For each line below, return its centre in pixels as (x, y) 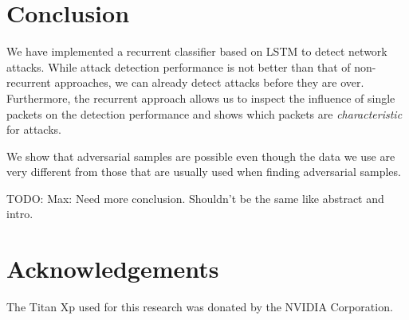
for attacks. (34, 129)
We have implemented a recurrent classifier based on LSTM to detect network (197, 51)
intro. (20, 214)
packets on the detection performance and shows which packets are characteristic (204, 113)
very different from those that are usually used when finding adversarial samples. (204, 172)
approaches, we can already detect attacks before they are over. (209, 82)
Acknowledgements (113, 269)
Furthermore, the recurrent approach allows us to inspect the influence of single (201, 98)
